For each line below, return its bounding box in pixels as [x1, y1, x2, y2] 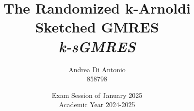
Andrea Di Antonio [68, 64, 126, 74]
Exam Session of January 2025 [51, 90, 143, 100]
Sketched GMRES [35, 17, 159, 37]
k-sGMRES [58, 36, 136, 56]
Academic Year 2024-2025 [59, 99, 135, 110]
